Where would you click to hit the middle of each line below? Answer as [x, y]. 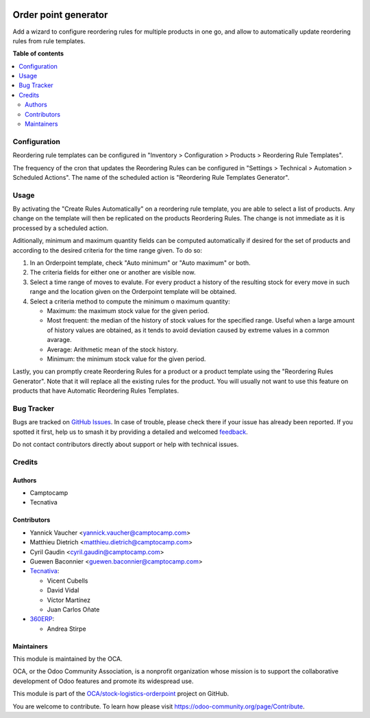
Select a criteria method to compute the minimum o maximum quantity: [130, 301]
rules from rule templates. [49, 40]
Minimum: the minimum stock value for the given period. [126, 359]
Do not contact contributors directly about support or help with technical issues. [126, 444]
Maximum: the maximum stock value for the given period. [128, 311]
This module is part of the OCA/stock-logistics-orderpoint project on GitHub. [121, 694]
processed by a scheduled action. [61, 228]
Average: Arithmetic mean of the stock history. [112, 349]
